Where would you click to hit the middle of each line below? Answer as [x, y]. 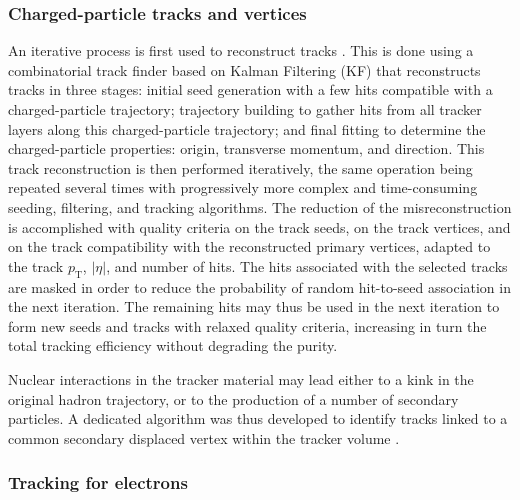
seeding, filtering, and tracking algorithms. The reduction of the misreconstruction [260, 206]
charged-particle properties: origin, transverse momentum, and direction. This [246, 148]
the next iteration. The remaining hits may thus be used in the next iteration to [254, 306]
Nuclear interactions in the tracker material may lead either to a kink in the [241, 378]
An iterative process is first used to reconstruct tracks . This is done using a [241, 50]
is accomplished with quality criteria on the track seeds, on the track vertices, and [259, 226]
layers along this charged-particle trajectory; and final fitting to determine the [247, 128]
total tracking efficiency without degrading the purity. [173, 345]
